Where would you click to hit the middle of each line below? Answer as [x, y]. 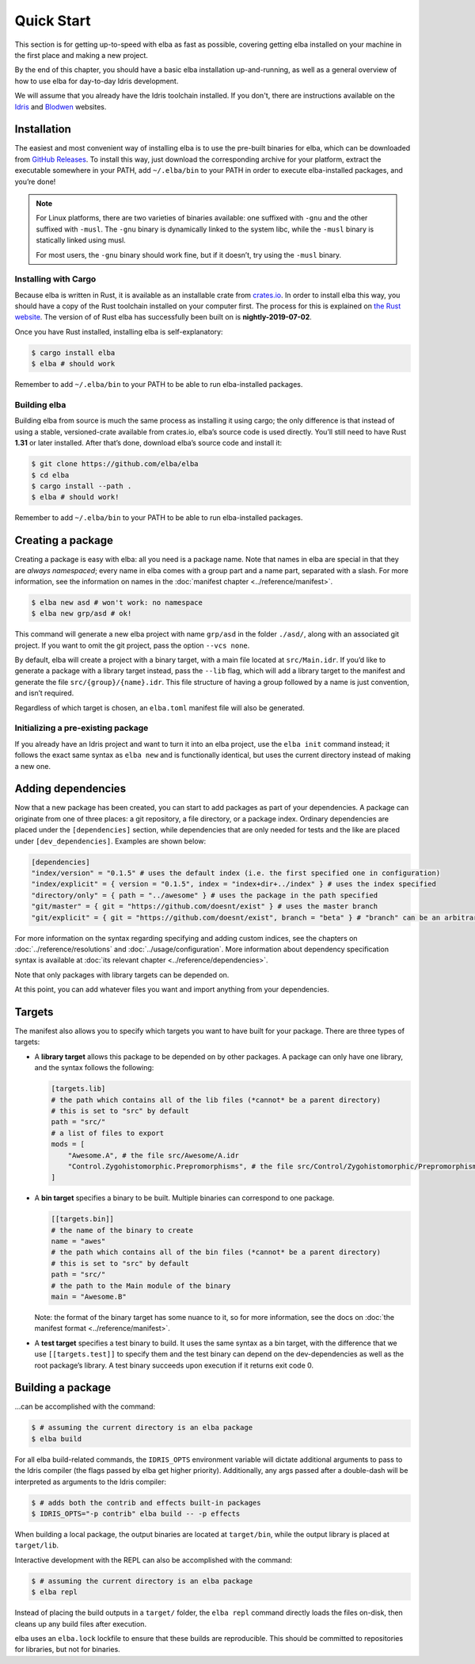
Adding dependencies [70, 789]
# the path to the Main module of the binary [141, 1285]
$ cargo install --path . [82, 486]
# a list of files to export [108, 1133]
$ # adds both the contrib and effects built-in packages [146, 1503]
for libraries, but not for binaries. [67, 1650]
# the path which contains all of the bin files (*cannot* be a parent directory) [216, 1252]
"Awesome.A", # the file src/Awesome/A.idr [153, 1155]
